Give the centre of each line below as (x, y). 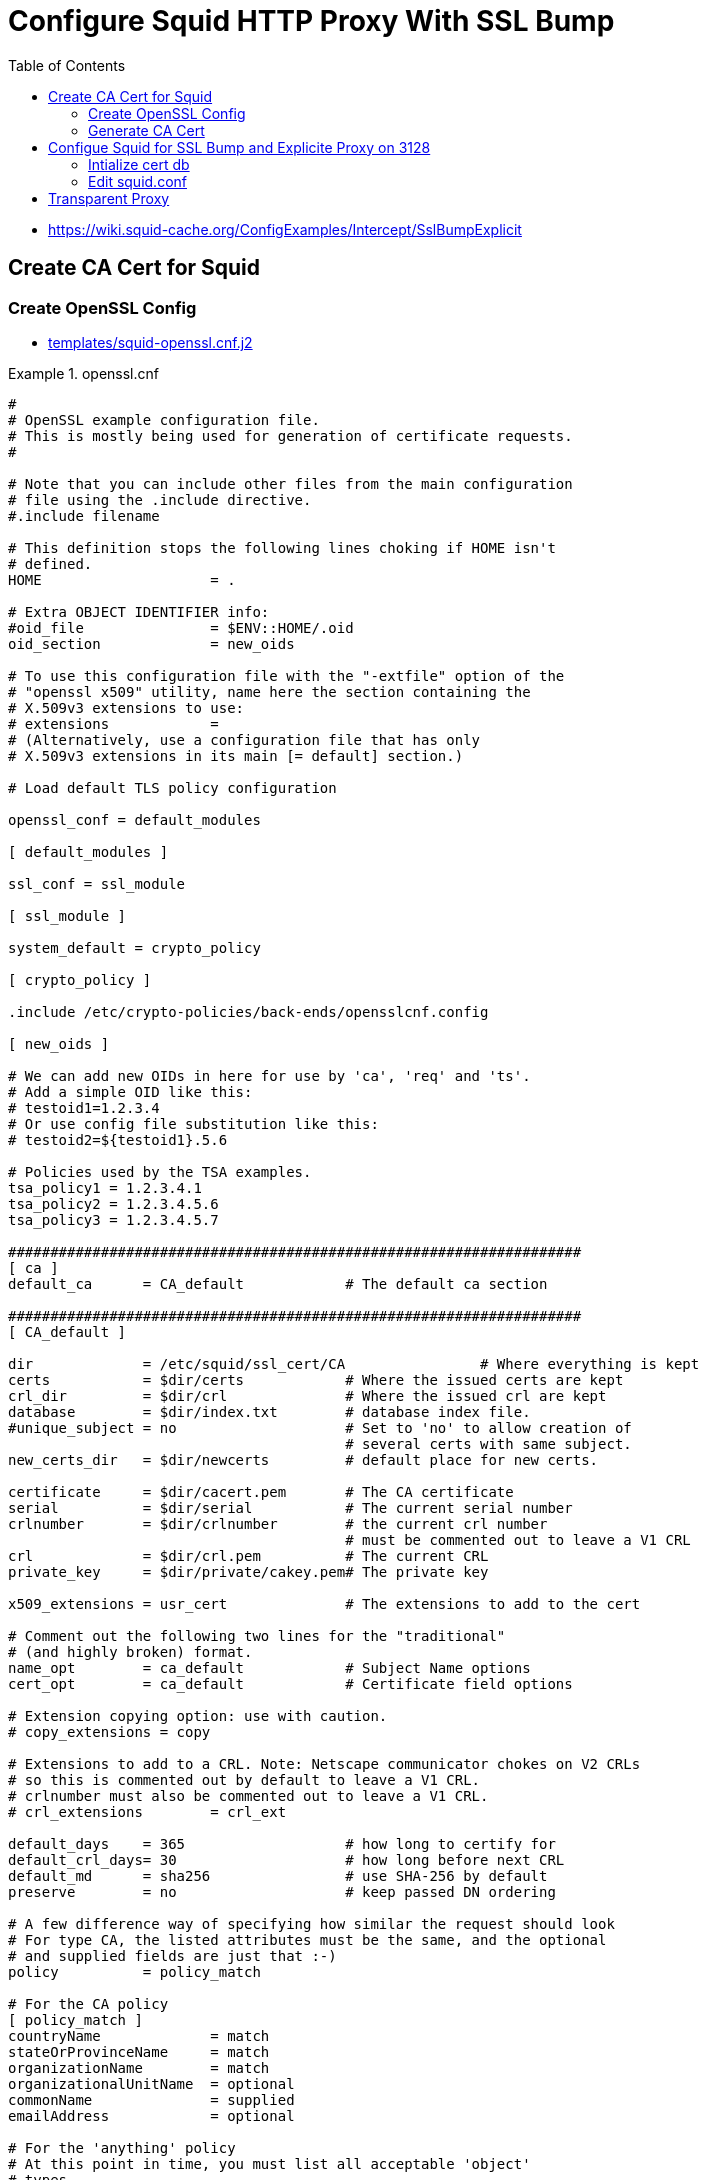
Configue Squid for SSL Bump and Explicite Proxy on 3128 (239, 147)
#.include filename (84, 515)
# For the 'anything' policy (122, 2147)
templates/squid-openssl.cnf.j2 (150, 342)
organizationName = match (139, 2067)
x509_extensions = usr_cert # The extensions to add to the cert (324, 1603)
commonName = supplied (151, 2099)
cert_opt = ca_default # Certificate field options (290, 1683)
